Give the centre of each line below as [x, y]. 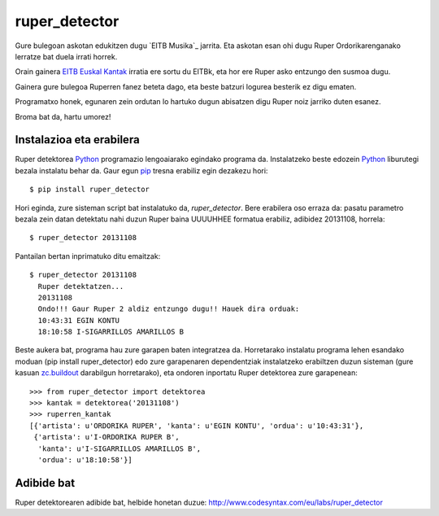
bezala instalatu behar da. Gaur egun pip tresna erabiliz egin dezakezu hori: [141, 170]
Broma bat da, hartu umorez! [63, 116]
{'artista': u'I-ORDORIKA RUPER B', [107, 437]
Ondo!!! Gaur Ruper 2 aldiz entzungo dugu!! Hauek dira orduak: [169, 309]
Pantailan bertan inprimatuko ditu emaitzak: [88, 256]
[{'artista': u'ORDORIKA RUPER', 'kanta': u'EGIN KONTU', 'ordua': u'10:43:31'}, [197, 426]
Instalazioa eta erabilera [77, 140]
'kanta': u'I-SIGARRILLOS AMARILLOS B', [120, 448]
